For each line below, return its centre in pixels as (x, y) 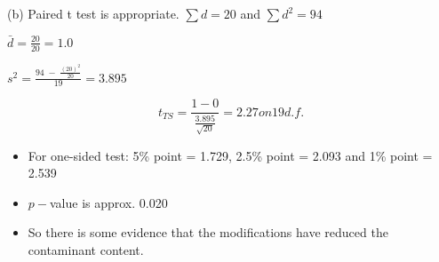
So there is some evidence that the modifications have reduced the (208, 232)
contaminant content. (86, 249)
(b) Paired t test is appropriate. (93, 13)
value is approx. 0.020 (108, 202)
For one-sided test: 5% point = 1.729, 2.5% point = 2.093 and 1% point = (230, 155)
